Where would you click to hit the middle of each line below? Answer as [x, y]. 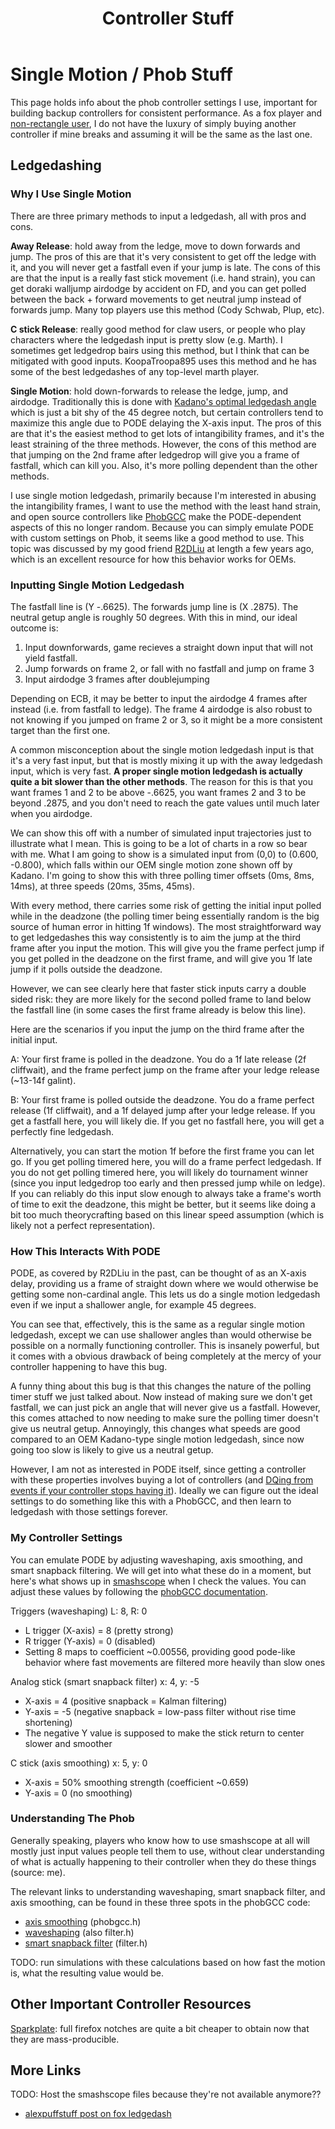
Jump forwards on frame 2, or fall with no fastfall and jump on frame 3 [169, 668]
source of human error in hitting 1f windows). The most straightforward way [166, 926]
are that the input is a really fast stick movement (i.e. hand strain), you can [163, 278]
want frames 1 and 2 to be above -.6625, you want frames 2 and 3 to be [158, 792]
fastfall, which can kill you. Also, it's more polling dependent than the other [164, 465]
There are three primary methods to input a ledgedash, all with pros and [158, 216]
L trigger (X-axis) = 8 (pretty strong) [99, 1630]
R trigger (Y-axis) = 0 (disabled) [90, 1641]
